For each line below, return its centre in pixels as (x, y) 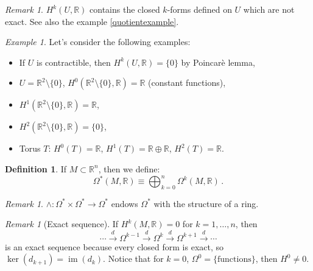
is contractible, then (74, 62)
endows (125, 203)
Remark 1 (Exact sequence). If (62, 224)
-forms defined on (199, 9)
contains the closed (125, 9)
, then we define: (129, 168)
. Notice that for (133, 259)
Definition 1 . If (36, 168)
